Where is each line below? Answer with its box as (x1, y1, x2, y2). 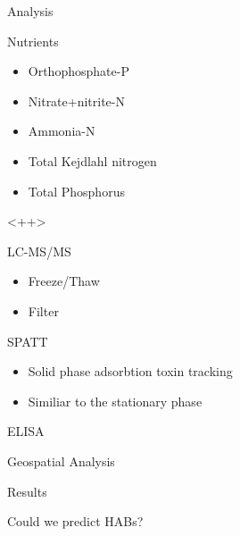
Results (7, 482, 47, 500)
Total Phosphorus (28, 181, 125, 200)
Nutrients (7, 31, 59, 50)
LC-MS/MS (7, 241, 71, 260)
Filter (28, 301, 59, 320)
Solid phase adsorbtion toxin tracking (28, 362, 233, 381)
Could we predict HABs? (7, 512, 144, 531)
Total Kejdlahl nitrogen (28, 151, 157, 170)
